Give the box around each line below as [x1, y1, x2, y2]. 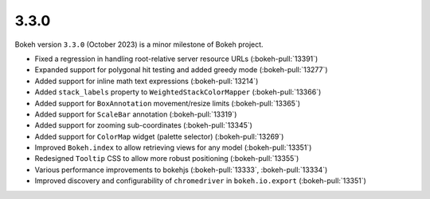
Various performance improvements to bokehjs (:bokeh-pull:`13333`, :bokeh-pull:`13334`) [34, 165, 328, 174]
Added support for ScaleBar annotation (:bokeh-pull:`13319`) [34, 109, 237, 119]
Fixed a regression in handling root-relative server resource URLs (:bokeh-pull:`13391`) [34, 54, 319, 63]
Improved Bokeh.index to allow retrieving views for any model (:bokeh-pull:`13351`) [34, 143, 312, 152]
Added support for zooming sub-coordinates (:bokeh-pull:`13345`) [34, 121, 252, 130]
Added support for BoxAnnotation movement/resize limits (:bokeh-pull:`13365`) [34, 98, 301, 108]
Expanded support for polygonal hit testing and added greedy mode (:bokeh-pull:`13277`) [34, 65, 328, 75]
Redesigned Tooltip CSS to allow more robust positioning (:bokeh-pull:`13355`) [34, 154, 299, 163]
